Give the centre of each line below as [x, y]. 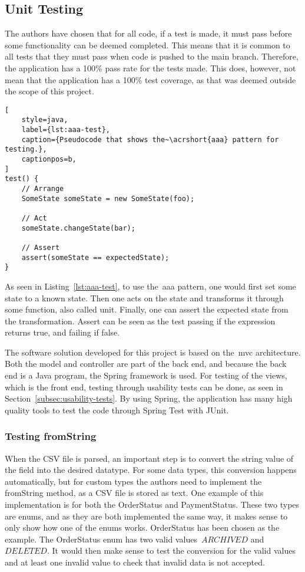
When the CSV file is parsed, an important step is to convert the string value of [149, 458]
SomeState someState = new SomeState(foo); [108, 198]
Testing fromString [51, 436]
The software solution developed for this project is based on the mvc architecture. [153, 352]
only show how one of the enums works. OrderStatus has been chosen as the [142, 527]
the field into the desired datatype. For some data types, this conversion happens [151, 470]
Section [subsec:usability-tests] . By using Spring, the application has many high [149, 398]
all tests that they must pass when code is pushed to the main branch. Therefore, [152, 56]
